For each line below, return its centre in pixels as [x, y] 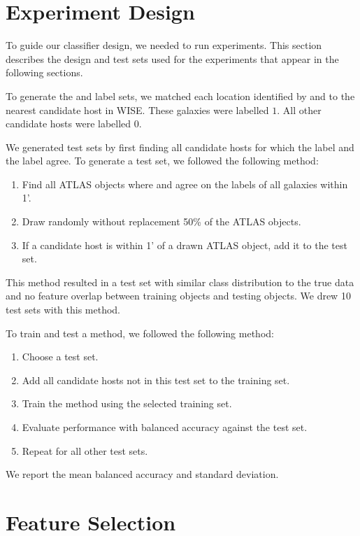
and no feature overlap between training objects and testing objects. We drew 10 [178, 296]
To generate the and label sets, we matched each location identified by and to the [180, 96]
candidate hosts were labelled [69, 124]
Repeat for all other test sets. [85, 450]
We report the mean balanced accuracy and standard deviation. [142, 474]
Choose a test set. [60, 357]
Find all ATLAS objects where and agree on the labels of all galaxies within [185, 184]
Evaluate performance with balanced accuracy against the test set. [165, 427]
